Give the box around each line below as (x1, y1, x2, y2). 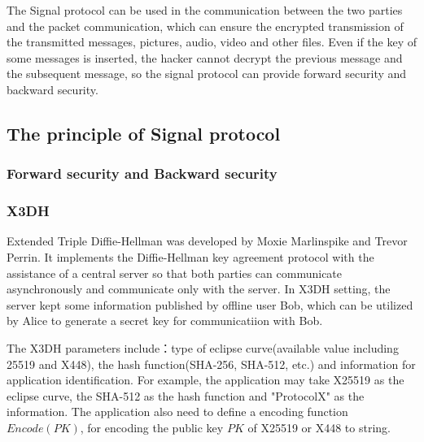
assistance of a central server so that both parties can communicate (7, 264, 343, 281)
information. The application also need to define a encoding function (7, 403, 348, 420)
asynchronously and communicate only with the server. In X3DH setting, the (7, 280, 391, 297)
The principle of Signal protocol (7, 120, 281, 145)
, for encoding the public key (80, 418, 224, 435)
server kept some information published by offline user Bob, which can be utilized (7, 296, 413, 313)
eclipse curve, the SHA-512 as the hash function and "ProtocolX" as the (7, 387, 365, 404)
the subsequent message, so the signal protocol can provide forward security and (7, 65, 407, 82)
